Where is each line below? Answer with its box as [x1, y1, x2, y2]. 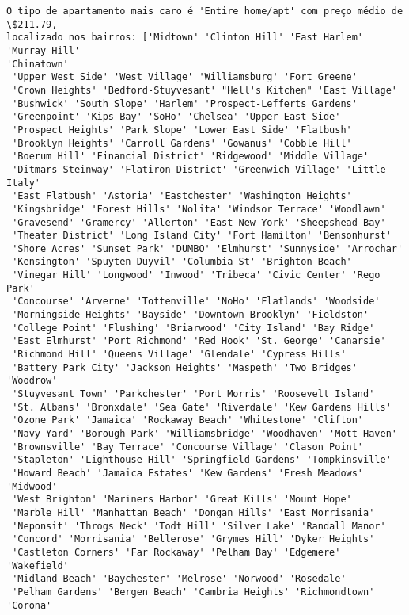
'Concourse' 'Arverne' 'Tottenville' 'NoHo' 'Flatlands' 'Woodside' [12, 296, 381, 307]
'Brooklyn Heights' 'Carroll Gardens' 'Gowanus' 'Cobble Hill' [12, 137, 352, 149]
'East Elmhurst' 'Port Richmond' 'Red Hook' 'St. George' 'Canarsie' [12, 335, 386, 347]
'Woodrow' [6, 375, 58, 387]
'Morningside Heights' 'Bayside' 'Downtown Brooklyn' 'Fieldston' [12, 309, 369, 321]
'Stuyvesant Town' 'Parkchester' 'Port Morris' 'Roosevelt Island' [12, 388, 375, 400]
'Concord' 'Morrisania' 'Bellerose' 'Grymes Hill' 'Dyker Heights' [12, 533, 375, 545]
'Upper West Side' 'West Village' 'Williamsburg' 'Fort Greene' [12, 71, 358, 83]
